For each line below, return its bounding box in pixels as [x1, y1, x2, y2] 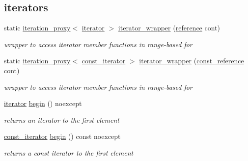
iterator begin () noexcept [4, 98, 82, 108]
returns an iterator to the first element [4, 114, 119, 125]
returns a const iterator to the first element [4, 147, 134, 158]
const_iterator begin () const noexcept [4, 131, 121, 141]
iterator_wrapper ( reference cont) [118, 23, 220, 33]
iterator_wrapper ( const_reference [139, 55, 244, 66]
